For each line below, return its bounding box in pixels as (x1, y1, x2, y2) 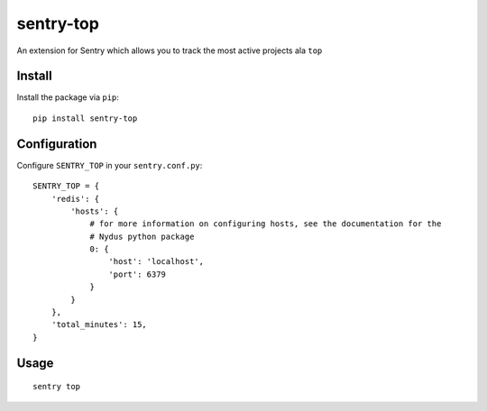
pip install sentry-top (32, 113, 138, 123)
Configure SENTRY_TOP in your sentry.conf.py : (16, 160, 203, 170)
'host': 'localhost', (108, 257, 205, 267)
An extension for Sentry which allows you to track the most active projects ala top (16, 45, 323, 56)
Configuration (16, 136, 97, 151)
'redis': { (51, 194, 100, 204)
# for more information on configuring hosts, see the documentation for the (89, 219, 442, 229)
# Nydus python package (89, 231, 195, 242)
